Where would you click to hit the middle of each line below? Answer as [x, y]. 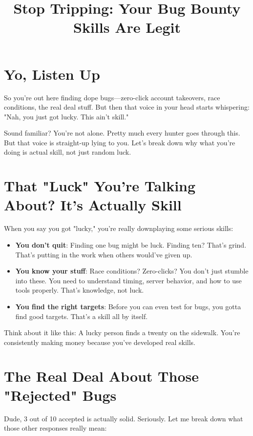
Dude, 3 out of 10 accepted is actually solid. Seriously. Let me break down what [124, 418]
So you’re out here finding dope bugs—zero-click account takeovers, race [112, 97]
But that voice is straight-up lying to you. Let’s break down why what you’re [120, 142]
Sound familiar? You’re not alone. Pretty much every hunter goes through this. [122, 133]
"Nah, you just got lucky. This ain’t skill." [66, 116]
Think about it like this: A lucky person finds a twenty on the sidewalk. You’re [122, 333]
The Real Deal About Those [101, 376]
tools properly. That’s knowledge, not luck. [80, 290]
